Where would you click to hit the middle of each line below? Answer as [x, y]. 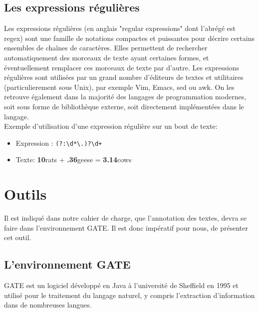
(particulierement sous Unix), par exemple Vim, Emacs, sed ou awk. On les [119, 87]
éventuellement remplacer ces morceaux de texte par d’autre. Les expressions [122, 67]
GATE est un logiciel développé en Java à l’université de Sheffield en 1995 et [122, 285]
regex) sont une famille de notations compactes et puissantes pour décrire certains [129, 38]
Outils [25, 194]
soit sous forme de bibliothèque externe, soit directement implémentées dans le [124, 106]
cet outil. [18, 237]
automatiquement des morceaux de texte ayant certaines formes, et [107, 57]
